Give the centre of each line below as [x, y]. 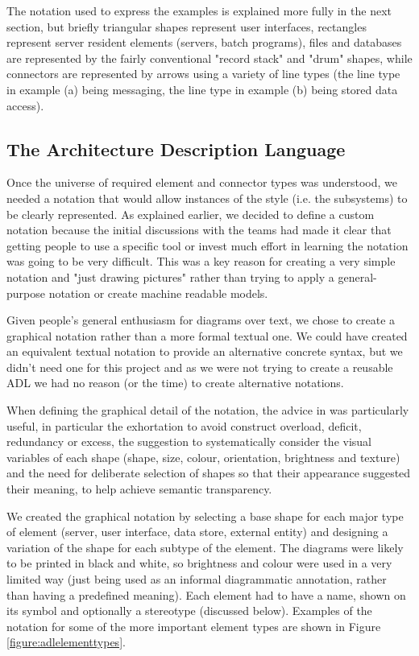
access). [25, 105]
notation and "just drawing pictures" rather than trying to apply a [170, 276]
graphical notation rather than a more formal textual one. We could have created [207, 335]
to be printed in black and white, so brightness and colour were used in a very [199, 563]
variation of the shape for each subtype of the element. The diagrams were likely [205, 547]
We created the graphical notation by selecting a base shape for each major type [205, 516]
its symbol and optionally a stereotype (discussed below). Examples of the [189, 611]
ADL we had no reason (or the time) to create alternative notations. [175, 383]
